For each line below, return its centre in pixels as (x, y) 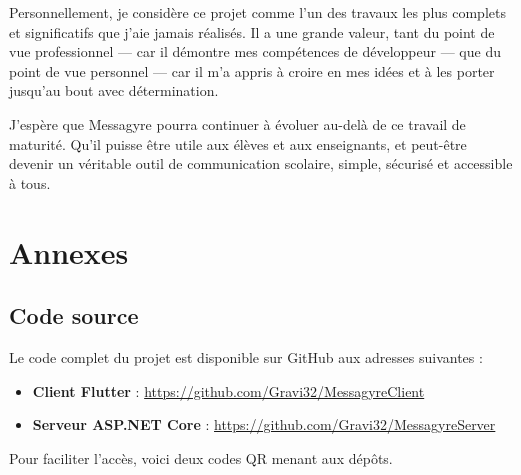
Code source (74, 315)
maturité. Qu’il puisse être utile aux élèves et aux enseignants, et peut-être (238, 143)
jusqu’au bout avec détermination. (114, 90)
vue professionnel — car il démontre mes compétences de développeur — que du (255, 51)
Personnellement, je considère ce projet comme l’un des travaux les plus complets (257, 12)
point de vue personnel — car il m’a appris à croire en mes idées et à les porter (252, 70)
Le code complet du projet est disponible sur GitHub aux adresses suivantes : (246, 356)
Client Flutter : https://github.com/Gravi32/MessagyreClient (228, 390)
